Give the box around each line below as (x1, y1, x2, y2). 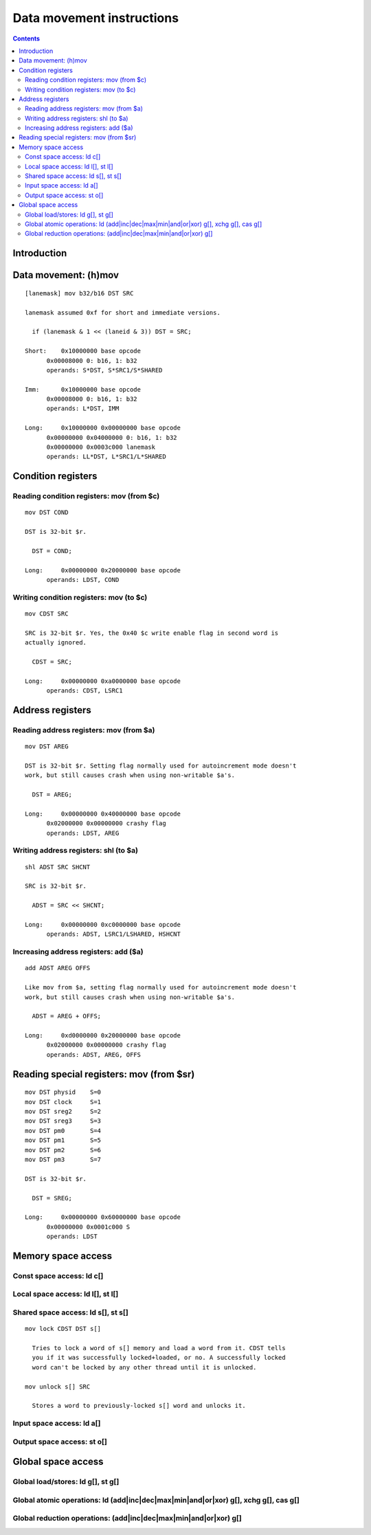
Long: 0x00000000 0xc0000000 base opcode (25, 921, 181, 928)
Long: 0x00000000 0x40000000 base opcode (25, 809, 181, 818)
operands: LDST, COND (46, 576, 120, 584)
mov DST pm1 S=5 (25, 1136, 102, 1144)
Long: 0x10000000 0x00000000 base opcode (25, 424, 181, 432)
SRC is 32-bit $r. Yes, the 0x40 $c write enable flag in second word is (25, 629, 279, 637)
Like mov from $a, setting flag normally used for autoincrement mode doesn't (25, 983, 297, 991)
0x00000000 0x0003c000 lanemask (46, 443, 156, 451)
